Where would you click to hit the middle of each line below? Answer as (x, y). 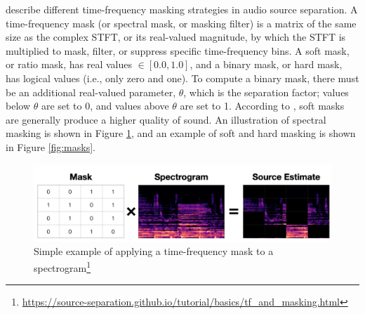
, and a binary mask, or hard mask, (266, 64)
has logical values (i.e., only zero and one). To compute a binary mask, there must (182, 78)
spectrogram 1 (62, 266)
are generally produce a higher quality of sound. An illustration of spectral (166, 119)
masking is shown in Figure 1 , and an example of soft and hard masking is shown (181, 133)
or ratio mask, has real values (69, 64)
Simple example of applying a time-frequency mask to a (154, 251)
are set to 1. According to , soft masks (262, 106)
